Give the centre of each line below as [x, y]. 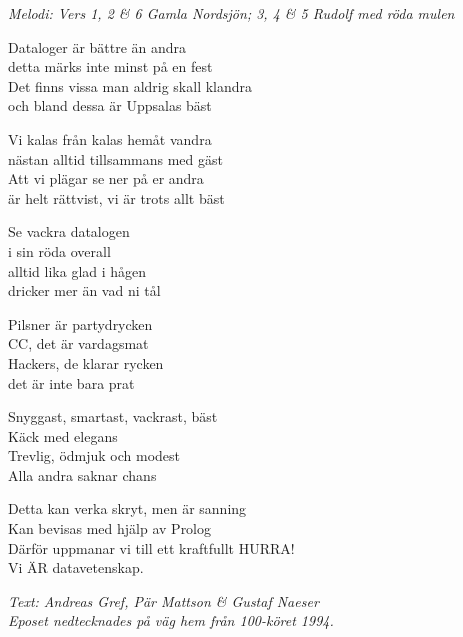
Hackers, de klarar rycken [86, 362]
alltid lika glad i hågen [77, 270]
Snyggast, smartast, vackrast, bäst [113, 416]
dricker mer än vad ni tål [84, 290]
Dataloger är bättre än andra [97, 46]
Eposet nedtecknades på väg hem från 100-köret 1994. [171, 620]
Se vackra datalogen [69, 231]
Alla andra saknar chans [82, 474]
